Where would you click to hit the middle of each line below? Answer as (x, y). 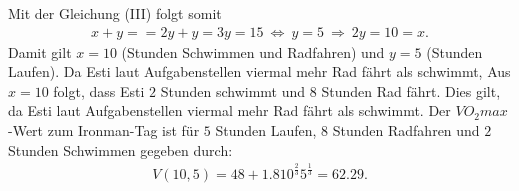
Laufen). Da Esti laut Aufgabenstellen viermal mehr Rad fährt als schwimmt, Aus (259, 71)
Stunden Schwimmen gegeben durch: (120, 149)
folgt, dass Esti (99, 90)
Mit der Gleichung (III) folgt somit (115, 13)
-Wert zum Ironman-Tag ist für (104, 130)
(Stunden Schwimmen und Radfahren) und (253, 51)
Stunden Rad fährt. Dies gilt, (411, 90)
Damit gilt (40, 51)
